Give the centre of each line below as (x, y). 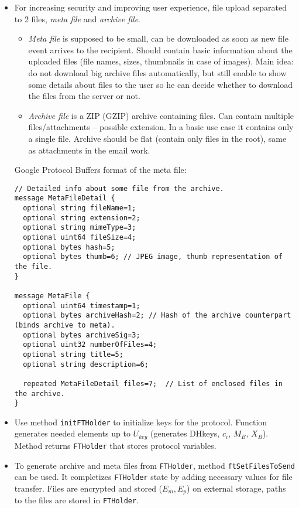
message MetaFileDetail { (65, 198)
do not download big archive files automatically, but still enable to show (157, 72)
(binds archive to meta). (65, 325)
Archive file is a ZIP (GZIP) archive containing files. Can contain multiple (161, 115)
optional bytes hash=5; (69, 247)
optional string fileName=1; (80, 208)
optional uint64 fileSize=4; (80, 237)
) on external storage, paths (236, 488)
